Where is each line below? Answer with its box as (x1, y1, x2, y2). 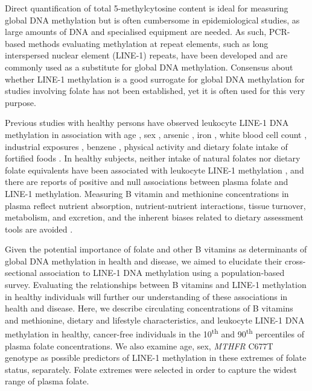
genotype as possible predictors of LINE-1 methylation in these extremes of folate (5, 351, 307, 364)
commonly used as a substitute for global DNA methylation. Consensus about (5, 60, 293, 73)
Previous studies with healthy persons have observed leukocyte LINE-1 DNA (5, 116, 289, 129)
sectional (5, 266, 37, 279)
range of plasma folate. (5, 375, 89, 387)
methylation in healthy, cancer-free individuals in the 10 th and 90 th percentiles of (5, 326, 305, 340)
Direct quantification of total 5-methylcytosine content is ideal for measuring (5, 2, 288, 14)
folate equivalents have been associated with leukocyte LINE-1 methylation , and (5, 163, 304, 176)
